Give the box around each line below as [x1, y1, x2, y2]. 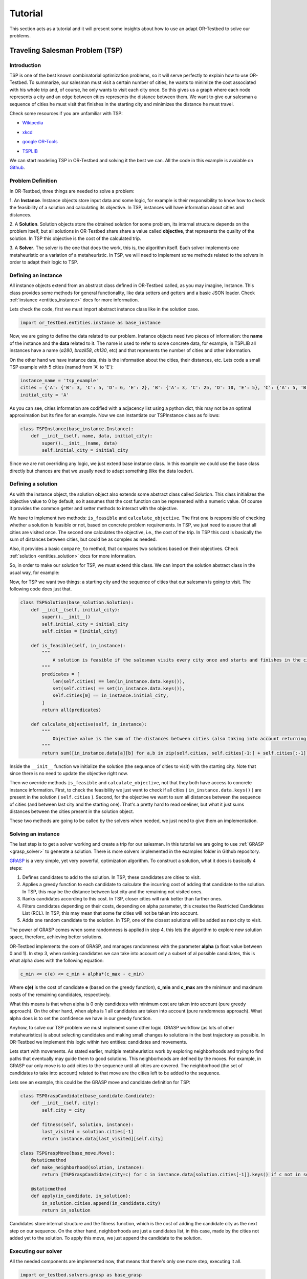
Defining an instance [9, 272, 62, 279]
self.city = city [41, 1107, 85, 1113]
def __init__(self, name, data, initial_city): [31, 433, 153, 439]
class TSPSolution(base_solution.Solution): [20, 600, 134, 606]
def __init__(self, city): [31, 1100, 99, 1106]
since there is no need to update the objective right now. [9, 770, 128, 776]
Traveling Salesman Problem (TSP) [9, 46, 123, 55]
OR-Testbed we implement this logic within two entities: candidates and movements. [9, 1039, 188, 1045]
